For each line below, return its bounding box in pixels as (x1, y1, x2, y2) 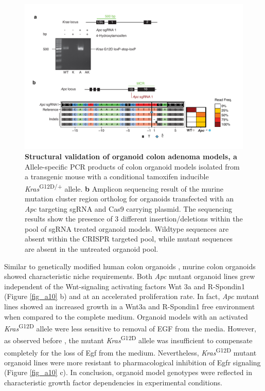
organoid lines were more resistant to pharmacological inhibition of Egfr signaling (4, 357, 261, 367)
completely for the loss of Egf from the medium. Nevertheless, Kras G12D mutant (4, 345, 257, 358)
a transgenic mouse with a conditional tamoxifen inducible (25, 171, 209, 182)
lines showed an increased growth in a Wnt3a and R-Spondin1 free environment (4, 301, 255, 311)
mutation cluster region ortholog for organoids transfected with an (25, 193, 234, 204)
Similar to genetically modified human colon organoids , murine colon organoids (4, 260, 256, 271)
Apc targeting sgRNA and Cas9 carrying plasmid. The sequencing (25, 203, 232, 214)
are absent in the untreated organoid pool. (25, 243, 158, 254)
